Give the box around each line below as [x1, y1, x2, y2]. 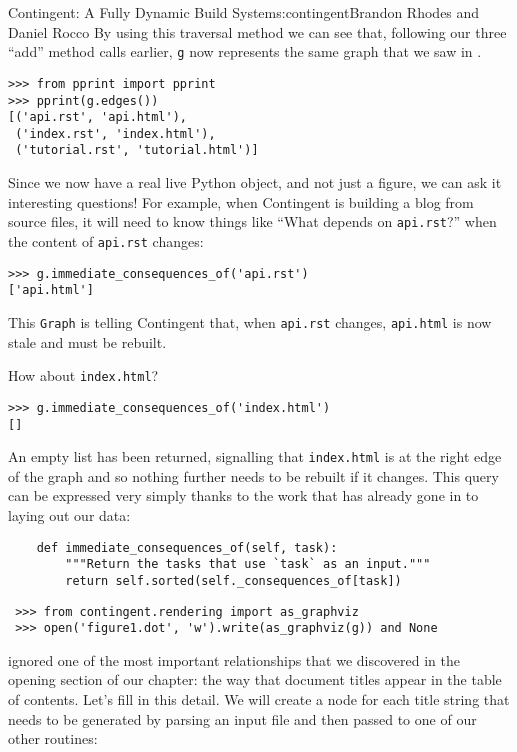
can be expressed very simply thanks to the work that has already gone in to [8, 485, 479, 506]
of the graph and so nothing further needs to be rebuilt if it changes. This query [8, 465, 499, 486]
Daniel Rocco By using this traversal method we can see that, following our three [8, 21, 507, 42]
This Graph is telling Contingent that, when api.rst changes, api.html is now [8, 311, 492, 332]
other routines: [8, 728, 98, 749]
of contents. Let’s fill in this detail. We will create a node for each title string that [8, 689, 510, 710]
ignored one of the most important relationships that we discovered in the [8, 649, 460, 670]
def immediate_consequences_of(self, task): [36, 540, 338, 555]
